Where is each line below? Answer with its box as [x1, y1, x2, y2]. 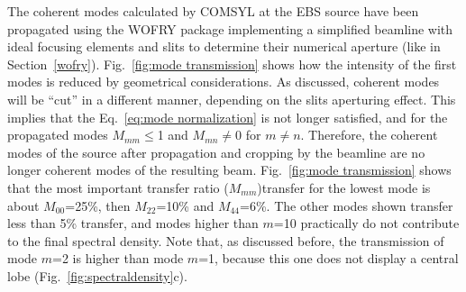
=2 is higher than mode [52, 249, 184, 268]
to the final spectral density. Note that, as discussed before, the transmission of [7, 231, 444, 250]
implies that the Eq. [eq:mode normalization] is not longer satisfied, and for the [7, 107, 448, 126]
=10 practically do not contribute [273, 214, 460, 233]
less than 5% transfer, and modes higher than [7, 214, 259, 233]
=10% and [156, 196, 215, 214]
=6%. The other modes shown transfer [240, 196, 453, 214]
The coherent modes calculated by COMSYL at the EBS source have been [7, 2, 419, 20]
